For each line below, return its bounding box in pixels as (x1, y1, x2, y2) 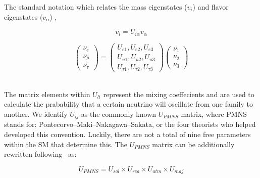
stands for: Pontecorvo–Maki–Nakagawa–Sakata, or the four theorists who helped (4, 119, 256, 129)
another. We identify (4, 108, 68, 119)
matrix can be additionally (152, 139, 235, 149)
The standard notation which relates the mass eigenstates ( (4, 2, 187, 12)
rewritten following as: (4, 149, 77, 159)
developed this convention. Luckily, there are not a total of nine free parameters (4, 129, 251, 139)
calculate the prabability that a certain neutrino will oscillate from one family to (4, 99, 253, 109)
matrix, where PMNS (181, 108, 247, 119)
